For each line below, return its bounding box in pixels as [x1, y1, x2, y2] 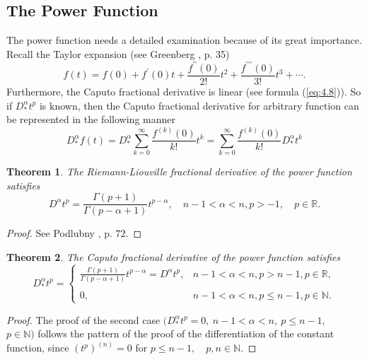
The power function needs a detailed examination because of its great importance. [6, 33, 362, 47]
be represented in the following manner [6, 112, 175, 127]
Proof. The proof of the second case [6, 312, 161, 327]
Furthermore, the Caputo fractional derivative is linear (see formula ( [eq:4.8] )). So [6, 83, 361, 98]
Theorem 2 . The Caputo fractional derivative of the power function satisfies [6, 249, 340, 264]
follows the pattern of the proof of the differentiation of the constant [37, 326, 334, 341]
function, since [6, 340, 69, 355]
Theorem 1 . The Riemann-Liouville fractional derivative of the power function [6, 163, 352, 178]
